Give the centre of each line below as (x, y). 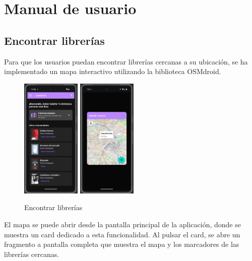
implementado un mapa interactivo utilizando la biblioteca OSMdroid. (113, 71)
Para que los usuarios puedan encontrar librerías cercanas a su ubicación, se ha (126, 61)
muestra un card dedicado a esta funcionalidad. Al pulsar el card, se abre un (122, 234)
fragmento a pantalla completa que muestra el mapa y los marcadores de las (122, 244)
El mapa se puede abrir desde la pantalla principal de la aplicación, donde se (122, 224)
